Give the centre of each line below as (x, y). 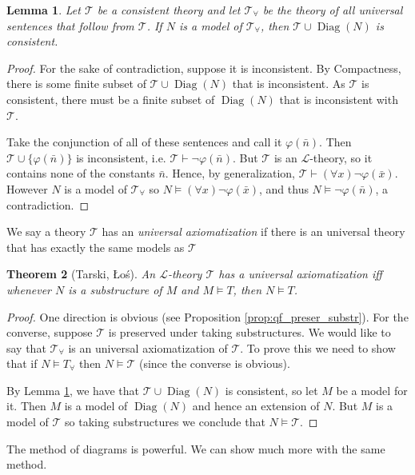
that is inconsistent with (339, 99)
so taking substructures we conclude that (165, 422)
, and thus (284, 188)
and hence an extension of (256, 406)
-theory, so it (341, 157)
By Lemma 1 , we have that (73, 390)
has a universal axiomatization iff (300, 274)
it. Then (26, 406)
